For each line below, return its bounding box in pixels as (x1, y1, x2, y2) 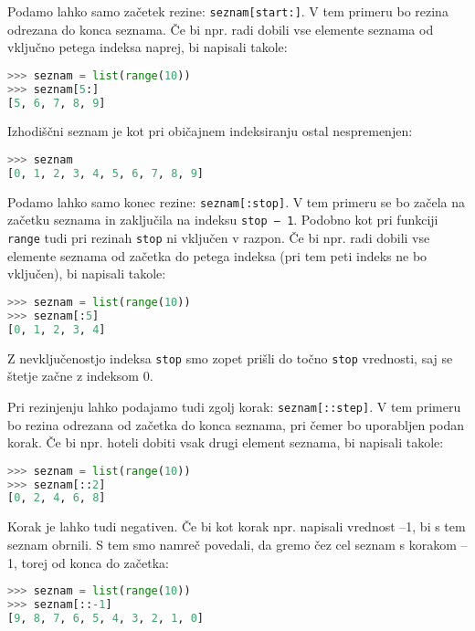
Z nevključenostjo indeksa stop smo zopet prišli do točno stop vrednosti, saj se (7, 348, 453, 367)
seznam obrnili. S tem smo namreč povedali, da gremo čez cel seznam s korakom (7, 534, 457, 553)
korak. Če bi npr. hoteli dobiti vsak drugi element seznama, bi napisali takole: (7, 433, 444, 452)
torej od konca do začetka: (21, 552, 169, 572)
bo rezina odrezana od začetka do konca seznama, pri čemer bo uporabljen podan (7, 415, 465, 434)
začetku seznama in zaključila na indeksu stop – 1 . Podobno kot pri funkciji (7, 210, 438, 229)
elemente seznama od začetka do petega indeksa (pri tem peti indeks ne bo (7, 246, 427, 265)
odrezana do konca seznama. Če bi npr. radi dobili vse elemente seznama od (7, 19, 434, 38)
